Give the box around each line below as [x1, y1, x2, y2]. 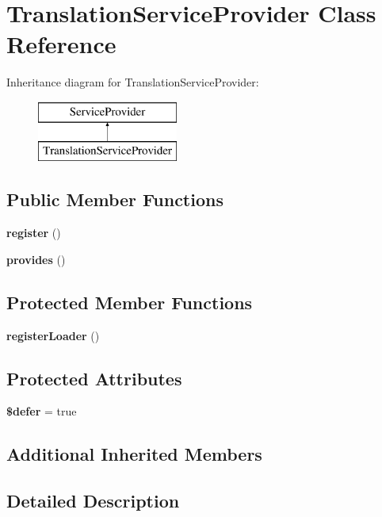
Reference [6, 28, 117, 60]
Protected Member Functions [6, 289, 253, 314]
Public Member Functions [6, 187, 223, 212]
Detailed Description [6, 488, 180, 513]
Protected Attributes [6, 366, 182, 390]
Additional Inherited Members [6, 442, 262, 466]
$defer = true [6, 403, 77, 419]
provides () [6, 251, 66, 267]
